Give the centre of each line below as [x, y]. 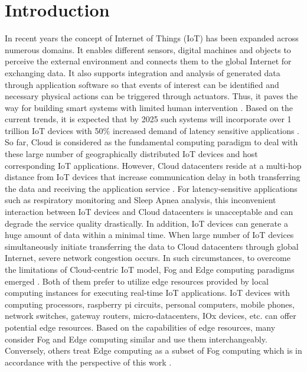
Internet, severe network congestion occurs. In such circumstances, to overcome [148, 258]
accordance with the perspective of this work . [88, 362]
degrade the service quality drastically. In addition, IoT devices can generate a [146, 223]
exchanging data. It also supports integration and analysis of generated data [143, 72]
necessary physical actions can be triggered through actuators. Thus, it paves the [151, 96]
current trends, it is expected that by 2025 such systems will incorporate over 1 [148, 119]
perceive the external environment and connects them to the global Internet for [148, 61]
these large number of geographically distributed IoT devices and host [131, 154]
